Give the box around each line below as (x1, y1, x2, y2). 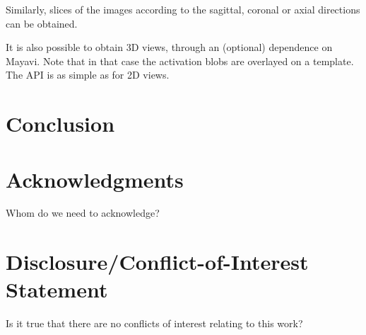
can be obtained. (6, 16, 78, 30)
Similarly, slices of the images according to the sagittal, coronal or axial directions (6, 2, 360, 16)
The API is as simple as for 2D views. (6, 67, 170, 82)
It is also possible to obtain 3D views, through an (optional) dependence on (6, 40, 333, 55)
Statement (6, 275, 108, 304)
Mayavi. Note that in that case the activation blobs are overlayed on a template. (6, 53, 354, 68)
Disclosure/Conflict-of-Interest (6, 247, 309, 276)
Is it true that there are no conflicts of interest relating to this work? (6, 316, 303, 331)
